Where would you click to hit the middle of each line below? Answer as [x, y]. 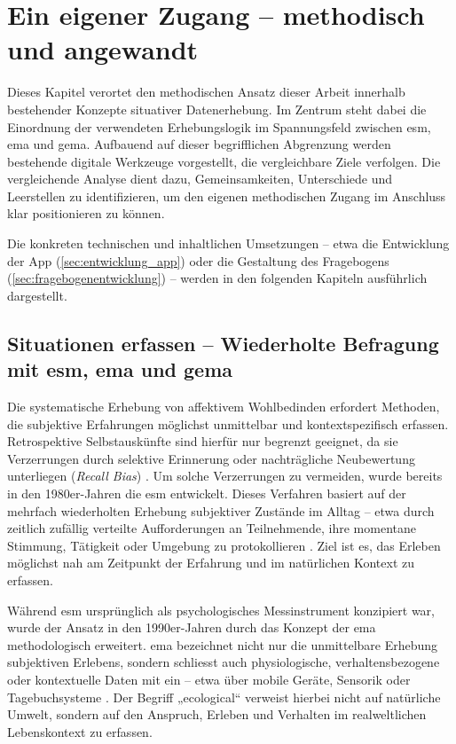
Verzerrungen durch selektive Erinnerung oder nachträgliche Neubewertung [211, 458]
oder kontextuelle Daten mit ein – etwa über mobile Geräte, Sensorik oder [209, 679]
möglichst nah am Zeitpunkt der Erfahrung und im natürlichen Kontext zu [211, 563]
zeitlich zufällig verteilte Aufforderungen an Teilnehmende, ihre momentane [212, 528]
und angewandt [103, 49]
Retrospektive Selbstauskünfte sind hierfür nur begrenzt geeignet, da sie [203, 441]
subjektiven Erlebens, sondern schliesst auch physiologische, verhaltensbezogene [224, 662]
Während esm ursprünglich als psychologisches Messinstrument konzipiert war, [221, 610]
